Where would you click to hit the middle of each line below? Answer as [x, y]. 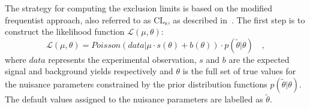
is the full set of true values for [239, 71]
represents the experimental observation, [122, 59]
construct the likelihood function [65, 31]
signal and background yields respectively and [89, 71]
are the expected [259, 59]
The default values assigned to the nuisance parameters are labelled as [134, 99]
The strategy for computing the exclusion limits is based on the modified [139, 8]
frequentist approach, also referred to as [78, 19]
